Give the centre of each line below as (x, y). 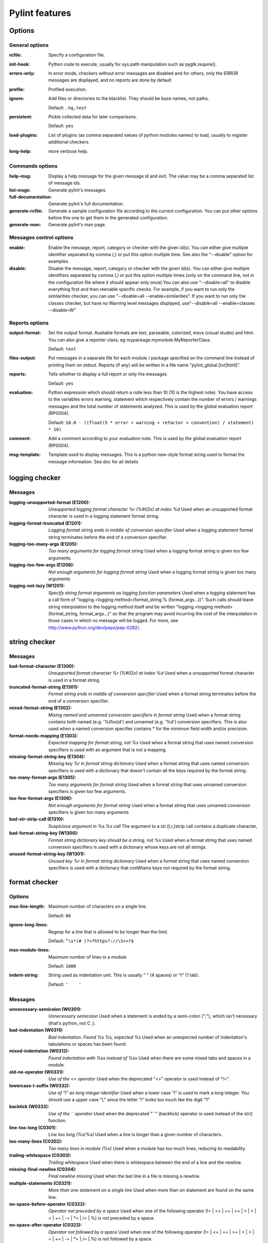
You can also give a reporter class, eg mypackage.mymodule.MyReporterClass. (130, 340)
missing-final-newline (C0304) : (43, 1169)
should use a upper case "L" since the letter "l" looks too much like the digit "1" (129, 1100)
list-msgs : (20, 190)
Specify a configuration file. (77, 55)
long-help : (20, 151)
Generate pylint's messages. (77, 190)
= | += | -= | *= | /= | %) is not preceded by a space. (101, 1218)
